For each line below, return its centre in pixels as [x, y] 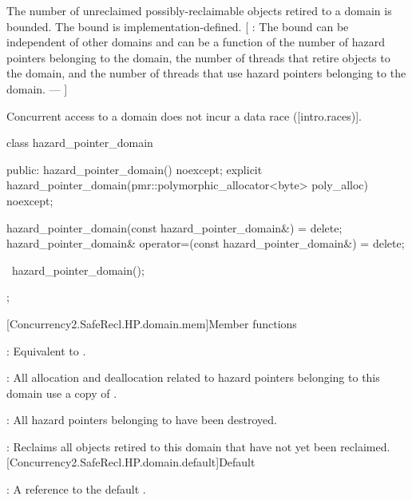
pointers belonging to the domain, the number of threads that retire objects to [198, 57]
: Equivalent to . [46, 350]
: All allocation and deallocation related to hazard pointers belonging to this [193, 377]
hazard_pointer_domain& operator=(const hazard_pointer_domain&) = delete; [206, 243]
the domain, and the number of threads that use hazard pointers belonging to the [206, 73]
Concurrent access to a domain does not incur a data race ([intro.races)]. [184, 115]
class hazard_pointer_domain [80, 143]
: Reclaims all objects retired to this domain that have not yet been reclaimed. [198, 446]
